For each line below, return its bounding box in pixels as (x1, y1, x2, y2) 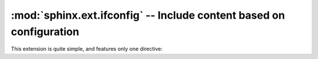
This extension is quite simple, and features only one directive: (11, 46, 163, 53)
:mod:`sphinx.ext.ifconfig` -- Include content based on (11, 9, 285, 22)
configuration (11, 25, 79, 38)
